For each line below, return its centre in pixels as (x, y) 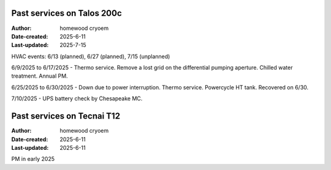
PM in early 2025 (33, 159)
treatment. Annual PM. (40, 76)
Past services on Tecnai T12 (66, 116)
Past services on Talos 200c (67, 13)
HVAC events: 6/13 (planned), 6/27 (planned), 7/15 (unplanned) (91, 56)
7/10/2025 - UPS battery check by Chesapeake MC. (77, 98)
